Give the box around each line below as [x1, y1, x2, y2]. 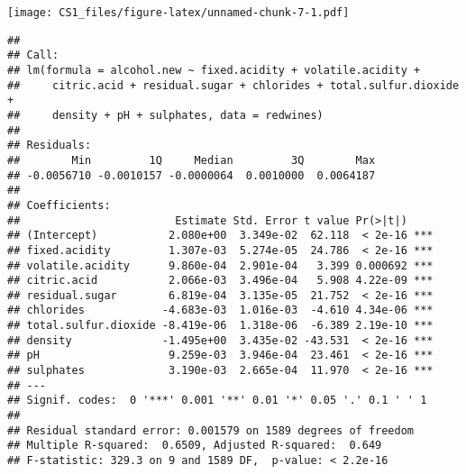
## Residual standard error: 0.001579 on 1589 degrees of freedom [7, 424, 415, 437]
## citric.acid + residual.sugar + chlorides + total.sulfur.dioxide [7, 78, 460, 92]
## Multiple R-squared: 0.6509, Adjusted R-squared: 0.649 [7, 439, 382, 452]
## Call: [7, 49, 59, 62]
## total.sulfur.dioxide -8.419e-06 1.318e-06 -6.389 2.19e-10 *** [7, 319, 434, 333]
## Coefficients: [7, 198, 111, 212]
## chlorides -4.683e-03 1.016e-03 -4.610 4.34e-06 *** [7, 304, 434, 317]
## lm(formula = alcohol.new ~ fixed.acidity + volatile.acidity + [7, 63, 421, 77]
